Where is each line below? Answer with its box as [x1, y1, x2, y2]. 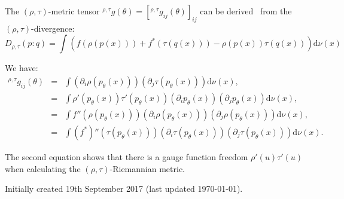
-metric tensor [48, 5, 100, 17]
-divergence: [31, 22, 75, 34]
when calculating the [5, 162, 81, 174]
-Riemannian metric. [109, 162, 185, 174]
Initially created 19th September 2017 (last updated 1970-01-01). [5, 182, 243, 195]
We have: [5, 62, 38, 74]
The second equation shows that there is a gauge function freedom [5, 150, 248, 163]
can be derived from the [200, 5, 292, 17]
